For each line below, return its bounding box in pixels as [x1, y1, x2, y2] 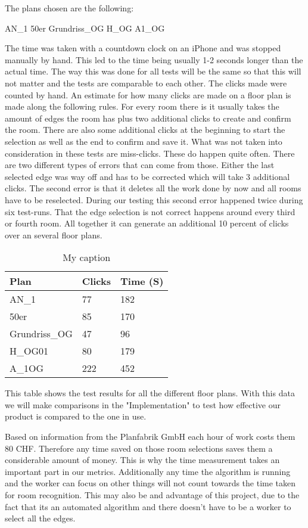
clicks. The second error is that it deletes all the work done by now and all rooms [5, 182, 301, 194]
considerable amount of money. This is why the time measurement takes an [5, 454, 280, 466]
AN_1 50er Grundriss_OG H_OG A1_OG [5, 21, 165, 34]
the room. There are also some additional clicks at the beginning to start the [5, 123, 285, 136]
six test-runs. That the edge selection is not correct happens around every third [5, 205, 295, 218]
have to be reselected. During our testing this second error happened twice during [5, 193, 303, 206]
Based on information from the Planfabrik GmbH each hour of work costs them [5, 430, 295, 443]
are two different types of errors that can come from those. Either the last [5, 159, 275, 171]
